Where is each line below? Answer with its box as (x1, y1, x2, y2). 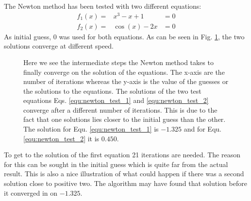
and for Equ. (184, 124, 221, 134)
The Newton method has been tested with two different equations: (4, 1, 201, 11)
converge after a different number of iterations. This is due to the (23, 104, 218, 115)
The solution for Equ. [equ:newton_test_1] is (23, 124, 159, 134)
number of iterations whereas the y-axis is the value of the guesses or (23, 76, 229, 86)
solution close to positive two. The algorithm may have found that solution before (4, 178, 247, 188)
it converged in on (4, 187, 58, 198)
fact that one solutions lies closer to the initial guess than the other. (23, 114, 226, 124)
